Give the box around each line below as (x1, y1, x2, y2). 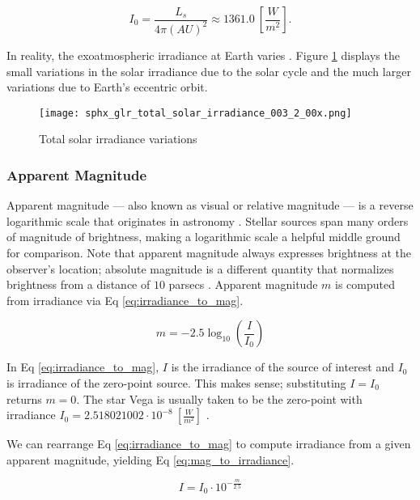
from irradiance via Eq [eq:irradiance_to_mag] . (6, 291, 244, 308)
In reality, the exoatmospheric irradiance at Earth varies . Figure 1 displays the (6, 46, 400, 63)
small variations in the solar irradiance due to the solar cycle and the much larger (6, 62, 411, 79)
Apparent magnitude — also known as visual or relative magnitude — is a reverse (6, 197, 414, 214)
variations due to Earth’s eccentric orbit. (6, 78, 208, 95)
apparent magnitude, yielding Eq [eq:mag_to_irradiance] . (6, 451, 295, 468)
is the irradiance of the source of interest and (171, 358, 394, 375)
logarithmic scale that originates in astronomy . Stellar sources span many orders (6, 212, 409, 229)
